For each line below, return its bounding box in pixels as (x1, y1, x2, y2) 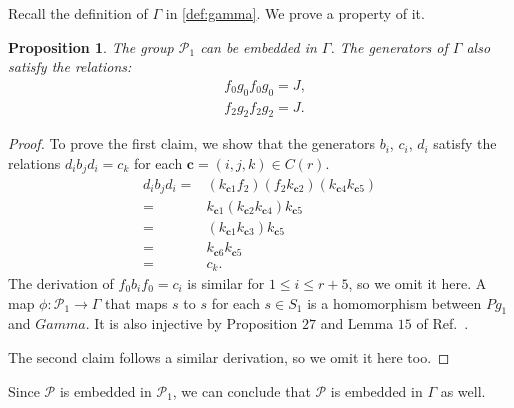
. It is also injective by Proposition (85, 313, 298, 334)
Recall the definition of (8, 3, 148, 23)
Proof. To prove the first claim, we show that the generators (8, 133, 376, 154)
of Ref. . (416, 313, 469, 334)
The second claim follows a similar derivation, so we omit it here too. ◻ (8, 346, 450, 367)
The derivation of (8, 273, 114, 293)
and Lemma (320, 313, 394, 334)
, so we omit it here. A (348, 273, 487, 293)
